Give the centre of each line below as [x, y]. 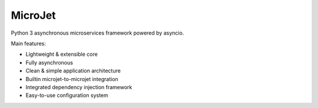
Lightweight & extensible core [62, 54]
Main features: [29, 43]
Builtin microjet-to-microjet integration [72, 79]
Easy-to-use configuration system [67, 95]
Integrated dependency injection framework [79, 87]
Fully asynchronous [49, 62]
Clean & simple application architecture [73, 71]
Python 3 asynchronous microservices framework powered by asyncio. [97, 33]
